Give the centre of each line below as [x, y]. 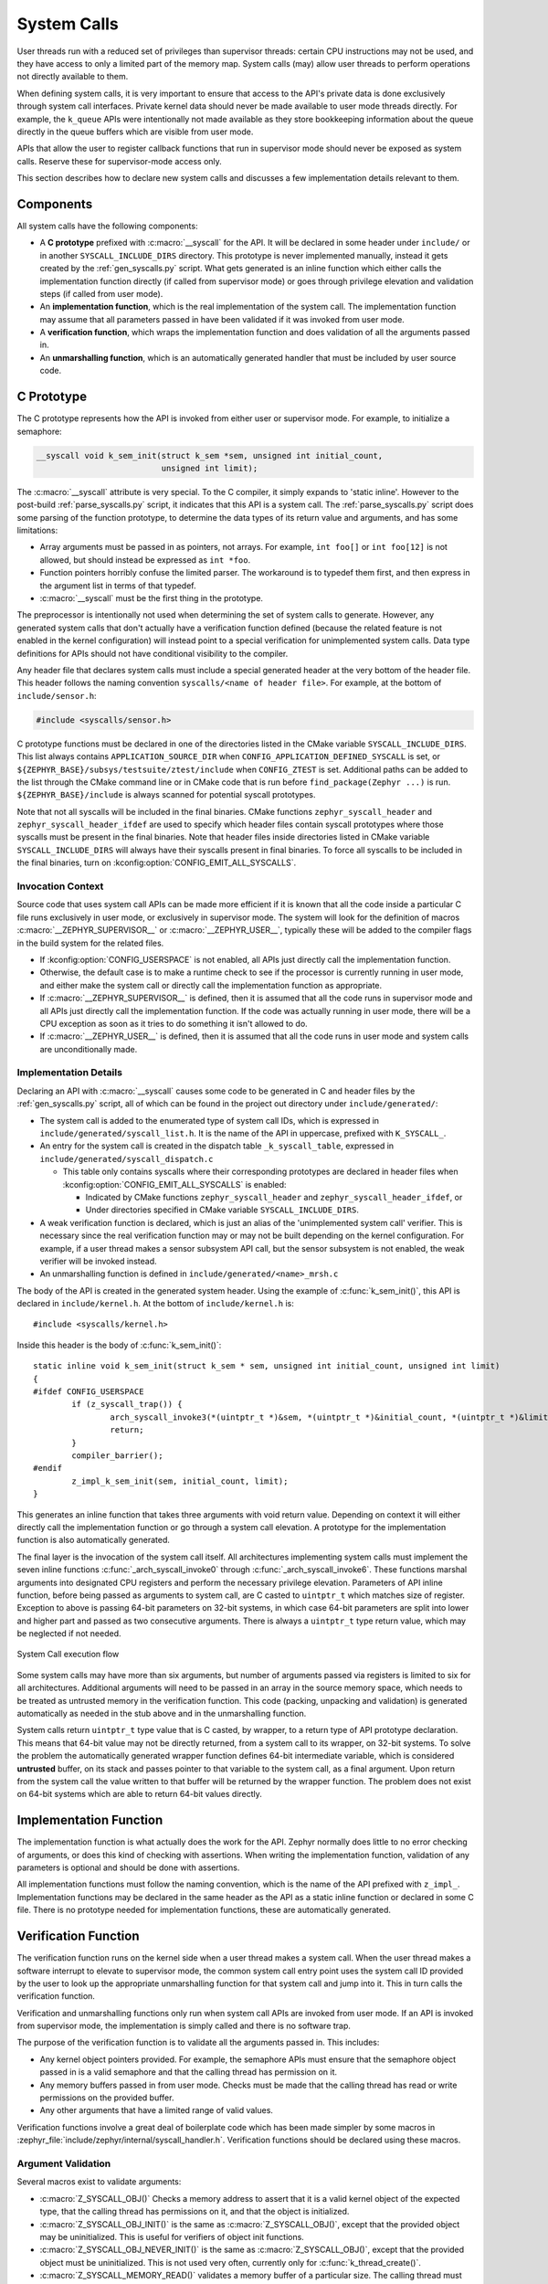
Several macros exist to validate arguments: [99, 2182]
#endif [48, 1468]
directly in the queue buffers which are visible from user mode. [135, 132]
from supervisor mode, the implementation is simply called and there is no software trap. [184, 2026]
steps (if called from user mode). [101, 293]
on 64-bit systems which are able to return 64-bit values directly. [139, 1794]
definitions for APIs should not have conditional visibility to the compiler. [153, 653]
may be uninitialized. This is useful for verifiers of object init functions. [172, 2236]
